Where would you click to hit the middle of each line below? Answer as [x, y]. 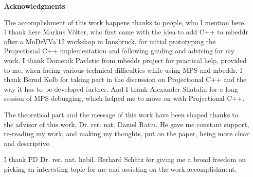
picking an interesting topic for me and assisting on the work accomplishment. [120, 169]
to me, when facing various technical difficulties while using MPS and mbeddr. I [123, 70]
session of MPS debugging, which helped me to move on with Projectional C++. [124, 98]
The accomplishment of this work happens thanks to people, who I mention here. [125, 22]
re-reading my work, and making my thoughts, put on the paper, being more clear [126, 134]
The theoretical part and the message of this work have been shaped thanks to [121, 114]
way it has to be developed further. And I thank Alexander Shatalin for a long [121, 88]
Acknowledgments [35, 6]
